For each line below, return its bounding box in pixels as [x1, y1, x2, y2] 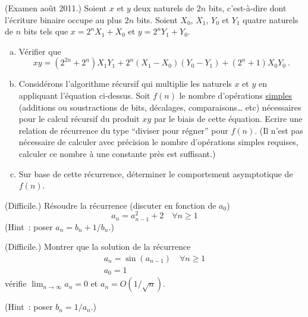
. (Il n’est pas [254, 124, 303, 136]
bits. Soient [136, 13, 178, 26]
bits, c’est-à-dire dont [208, 2, 287, 14]
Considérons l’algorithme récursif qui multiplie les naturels [18, 77, 232, 90]
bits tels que [23, 25, 68, 37]
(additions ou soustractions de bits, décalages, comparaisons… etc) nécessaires [18, 101, 301, 113]
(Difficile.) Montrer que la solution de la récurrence [5, 240, 191, 253]
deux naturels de [133, 2, 194, 14]
